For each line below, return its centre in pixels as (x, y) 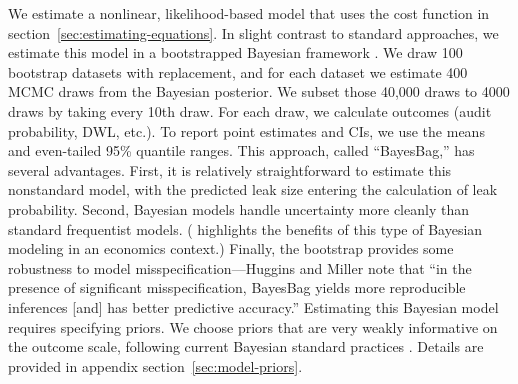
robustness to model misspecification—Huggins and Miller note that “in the (240, 267)
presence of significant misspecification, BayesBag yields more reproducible (237, 287)
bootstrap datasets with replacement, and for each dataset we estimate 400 (238, 71)
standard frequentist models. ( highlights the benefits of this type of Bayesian (245, 228)
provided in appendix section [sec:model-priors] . (155, 365)
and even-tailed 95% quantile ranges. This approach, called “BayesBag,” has (241, 150)
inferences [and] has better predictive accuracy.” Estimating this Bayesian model (253, 306)
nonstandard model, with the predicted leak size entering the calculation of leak (253, 189)
